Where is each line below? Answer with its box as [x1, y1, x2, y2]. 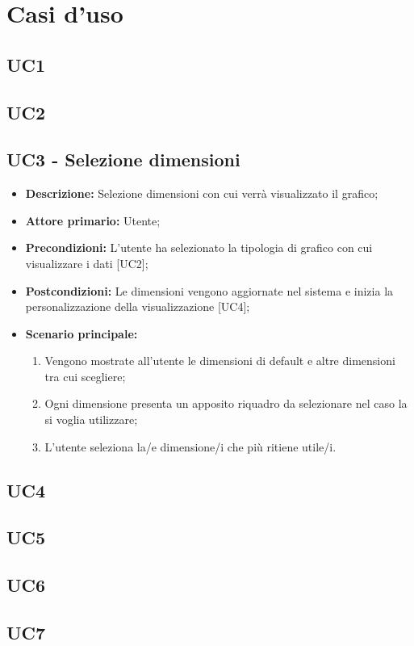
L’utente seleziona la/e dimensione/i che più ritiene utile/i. [44, 438, 337, 455]
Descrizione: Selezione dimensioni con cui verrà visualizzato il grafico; [25, 185, 378, 202]
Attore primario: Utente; [25, 212, 161, 229]
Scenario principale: [25, 325, 138, 342]
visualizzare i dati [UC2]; [25, 254, 148, 271]
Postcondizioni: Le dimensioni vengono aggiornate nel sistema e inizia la [25, 282, 394, 299]
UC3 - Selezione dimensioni [6, 147, 240, 172]
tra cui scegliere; [44, 367, 126, 384]
